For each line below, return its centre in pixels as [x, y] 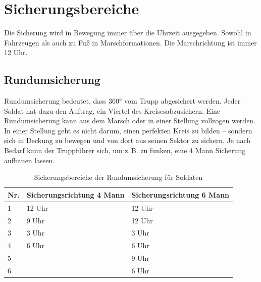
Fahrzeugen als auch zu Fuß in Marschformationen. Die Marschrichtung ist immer [130, 42]
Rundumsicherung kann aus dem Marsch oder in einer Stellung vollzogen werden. [130, 121]
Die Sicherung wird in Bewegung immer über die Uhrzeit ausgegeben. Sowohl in [128, 33]
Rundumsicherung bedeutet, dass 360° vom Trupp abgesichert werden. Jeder [122, 101]
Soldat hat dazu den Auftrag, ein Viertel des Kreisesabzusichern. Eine [112, 110]
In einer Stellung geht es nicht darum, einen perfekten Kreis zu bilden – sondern [128, 130]
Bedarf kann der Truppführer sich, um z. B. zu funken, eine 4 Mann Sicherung [125, 150]
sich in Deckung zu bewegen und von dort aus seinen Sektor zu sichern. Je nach [127, 140]
